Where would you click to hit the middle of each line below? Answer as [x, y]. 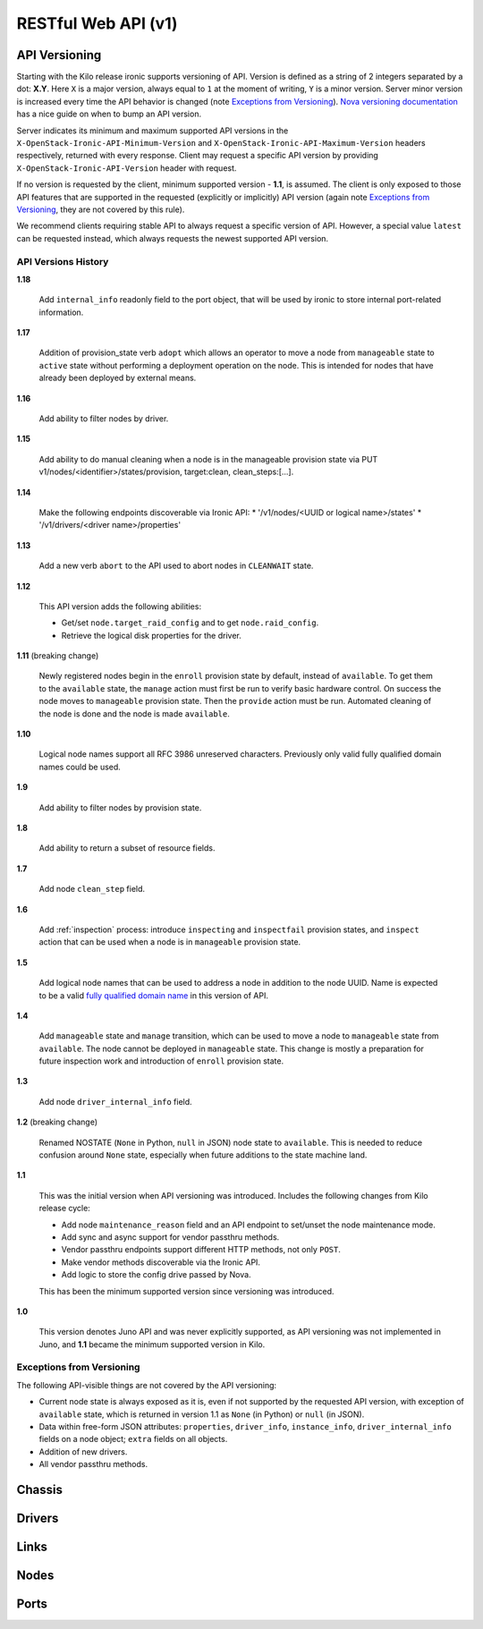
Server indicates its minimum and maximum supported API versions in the [153, 131]
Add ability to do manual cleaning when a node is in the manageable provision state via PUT [208, 459]
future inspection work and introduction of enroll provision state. [161, 1061]
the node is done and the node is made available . [134, 713]
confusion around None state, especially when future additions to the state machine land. [203, 1155]
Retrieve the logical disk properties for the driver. [151, 635]
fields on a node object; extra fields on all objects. [133, 1439]
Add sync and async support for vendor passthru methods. [170, 1237]
